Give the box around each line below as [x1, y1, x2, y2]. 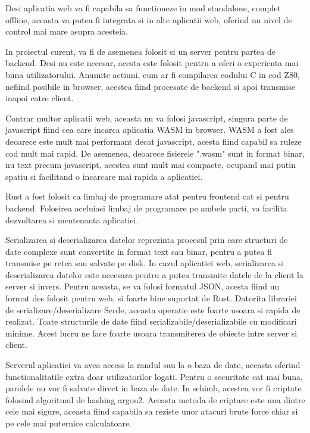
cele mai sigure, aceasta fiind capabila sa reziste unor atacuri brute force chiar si [5, 405, 298, 418]
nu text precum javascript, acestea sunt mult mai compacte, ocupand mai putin [5, 158, 296, 171]
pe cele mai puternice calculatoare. [5, 417, 132, 429]
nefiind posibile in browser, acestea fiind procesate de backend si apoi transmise [5, 80, 296, 92]
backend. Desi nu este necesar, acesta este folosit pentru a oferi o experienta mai [5, 57, 299, 69]
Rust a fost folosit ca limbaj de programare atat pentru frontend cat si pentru [5, 190, 289, 203]
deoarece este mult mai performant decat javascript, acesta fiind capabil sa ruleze [5, 135, 302, 147]
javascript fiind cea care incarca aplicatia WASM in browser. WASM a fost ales [5, 123, 294, 136]
